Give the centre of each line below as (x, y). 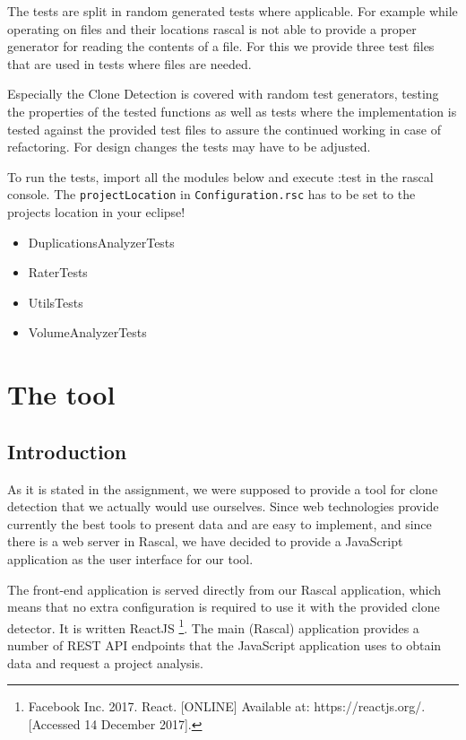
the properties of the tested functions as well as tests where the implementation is (232, 111)
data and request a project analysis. (105, 662)
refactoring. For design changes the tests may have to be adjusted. (189, 147)
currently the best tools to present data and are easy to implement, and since (220, 523)
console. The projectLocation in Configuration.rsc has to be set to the (211, 194)
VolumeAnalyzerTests (87, 332)
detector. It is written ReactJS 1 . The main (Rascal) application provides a (213, 626)
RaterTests (58, 272)
